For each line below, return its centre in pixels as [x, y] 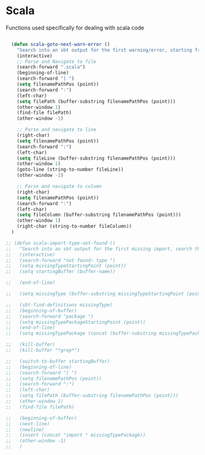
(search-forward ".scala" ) [51, 67]
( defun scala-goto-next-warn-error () [61, 44]
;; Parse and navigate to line [57, 130]
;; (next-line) [28, 424]
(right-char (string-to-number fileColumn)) [74, 227]
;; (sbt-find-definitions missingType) [59, 305]
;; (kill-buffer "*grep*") [43, 351]
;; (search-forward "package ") [50, 316]
